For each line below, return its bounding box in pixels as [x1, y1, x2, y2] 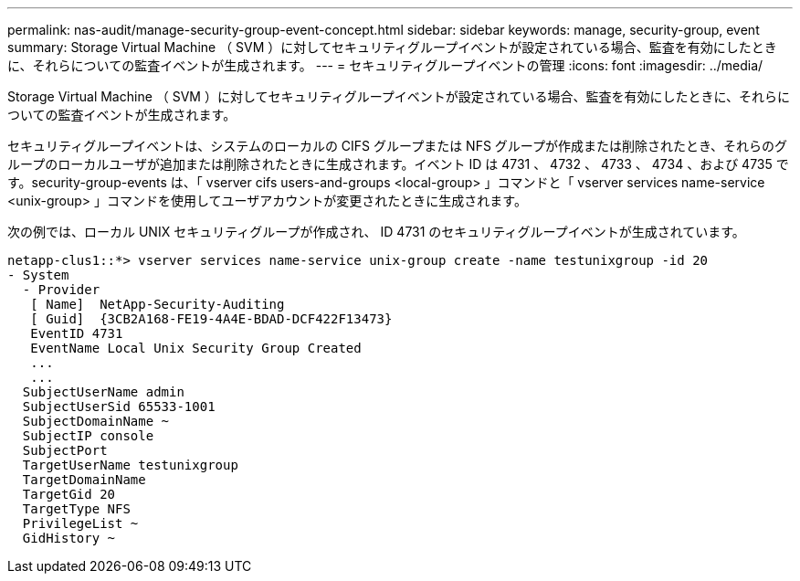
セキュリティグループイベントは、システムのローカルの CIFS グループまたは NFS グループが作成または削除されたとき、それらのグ [7, 138, 788, 153]
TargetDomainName [22, 472, 146, 487]
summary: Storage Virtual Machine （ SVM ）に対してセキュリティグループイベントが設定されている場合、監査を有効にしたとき [7, 39, 777, 55]
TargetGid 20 [22, 487, 116, 502]
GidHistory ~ [22, 531, 116, 545]
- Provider [22, 282, 100, 297]
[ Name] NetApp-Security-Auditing [30, 297, 285, 312]
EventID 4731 [30, 326, 123, 341]
